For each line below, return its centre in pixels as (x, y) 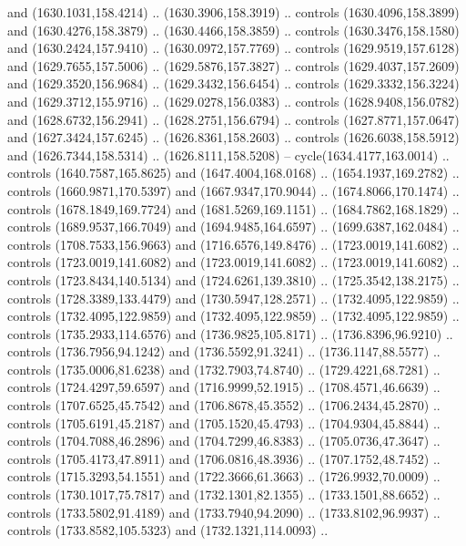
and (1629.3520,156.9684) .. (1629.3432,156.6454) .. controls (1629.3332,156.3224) (233, 83)
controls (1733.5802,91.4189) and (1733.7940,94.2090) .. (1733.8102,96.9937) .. (224, 512)
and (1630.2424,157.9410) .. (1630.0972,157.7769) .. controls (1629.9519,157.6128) (233, 48)
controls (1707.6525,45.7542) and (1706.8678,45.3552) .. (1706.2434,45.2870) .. (224, 405)
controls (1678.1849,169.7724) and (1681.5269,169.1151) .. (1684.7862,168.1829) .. (233, 208)
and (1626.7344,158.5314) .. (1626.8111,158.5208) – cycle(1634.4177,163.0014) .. (228, 155)
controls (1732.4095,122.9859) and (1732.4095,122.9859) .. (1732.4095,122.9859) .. (233, 316)
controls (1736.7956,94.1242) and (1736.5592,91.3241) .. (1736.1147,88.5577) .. (224, 351)
